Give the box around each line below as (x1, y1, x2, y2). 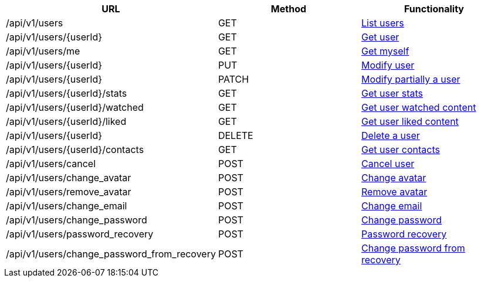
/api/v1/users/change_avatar (6, 172, 131, 184)
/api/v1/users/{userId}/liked (6, 115, 127, 127)
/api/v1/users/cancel (6, 158, 96, 169)
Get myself (361, 45, 409, 57)
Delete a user (361, 130, 420, 141)
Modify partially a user (361, 73, 460, 85)
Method (270, 3, 307, 15)
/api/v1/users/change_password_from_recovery (6, 248, 216, 260)
